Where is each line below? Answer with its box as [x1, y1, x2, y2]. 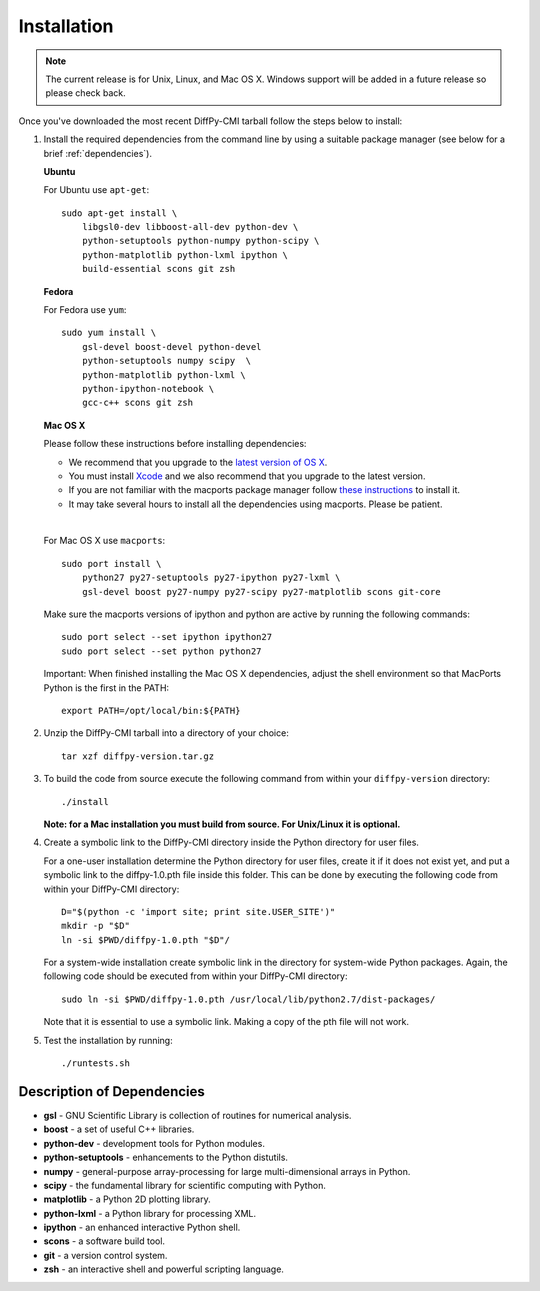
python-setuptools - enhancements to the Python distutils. [43, 1151, 289, 1164]
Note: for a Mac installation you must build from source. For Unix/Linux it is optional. [43, 818, 401, 830]
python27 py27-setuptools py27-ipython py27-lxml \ [81, 572, 341, 584]
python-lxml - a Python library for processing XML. [43, 1207, 257, 1219]
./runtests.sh [61, 1058, 130, 1069]
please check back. [45, 87, 126, 99]
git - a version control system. [43, 1249, 168, 1261]
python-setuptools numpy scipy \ [81, 355, 252, 367]
